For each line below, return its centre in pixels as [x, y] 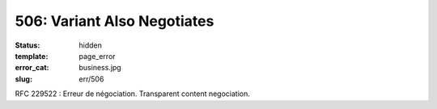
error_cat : [32, 68]
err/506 [91, 79]
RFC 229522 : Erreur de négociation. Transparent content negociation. [133, 94]
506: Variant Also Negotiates [115, 21]
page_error [98, 56]
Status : [28, 45]
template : [32, 56]
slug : [23, 79]
